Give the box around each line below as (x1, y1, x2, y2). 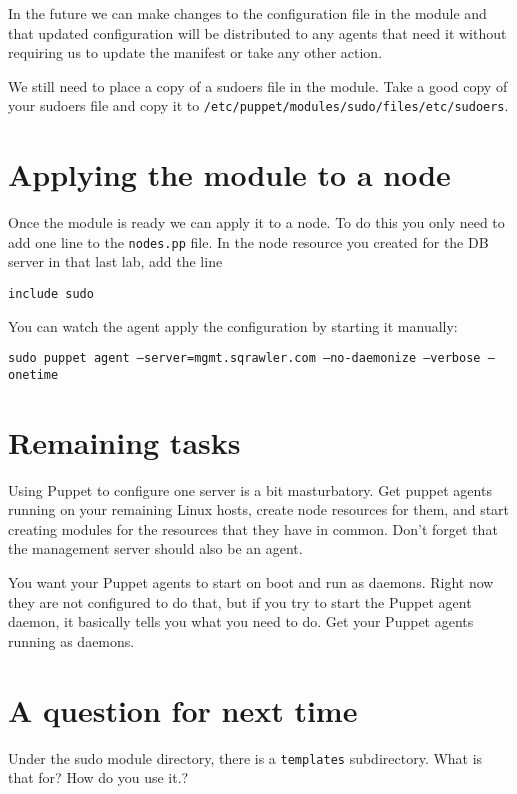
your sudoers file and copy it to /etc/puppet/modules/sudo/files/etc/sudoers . (8, 95, 509, 116)
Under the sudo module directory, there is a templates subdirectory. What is (8, 747, 483, 768)
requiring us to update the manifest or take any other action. (8, 42, 383, 63)
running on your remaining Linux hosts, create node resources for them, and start (8, 499, 510, 520)
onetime (8, 367, 59, 382)
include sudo (8, 287, 94, 301)
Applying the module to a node (8, 154, 451, 195)
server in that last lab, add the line (8, 251, 223, 272)
